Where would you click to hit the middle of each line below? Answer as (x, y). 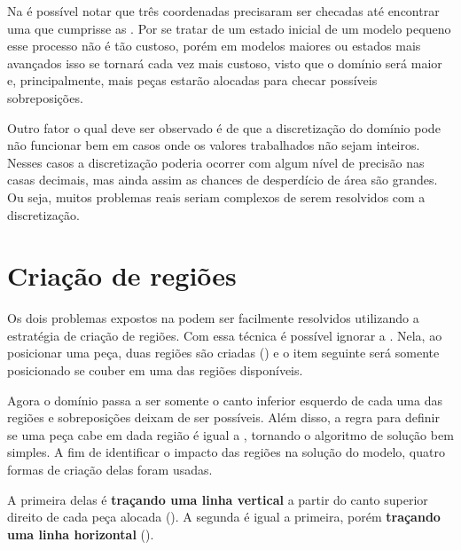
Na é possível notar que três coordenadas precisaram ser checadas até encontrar (223, 11)
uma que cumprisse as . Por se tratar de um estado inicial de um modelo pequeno (229, 28)
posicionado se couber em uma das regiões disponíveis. (155, 370)
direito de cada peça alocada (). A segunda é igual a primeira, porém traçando (224, 517)
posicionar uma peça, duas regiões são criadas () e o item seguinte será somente (223, 353)
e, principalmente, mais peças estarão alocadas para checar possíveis (192, 80)
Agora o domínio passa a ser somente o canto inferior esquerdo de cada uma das (225, 400)
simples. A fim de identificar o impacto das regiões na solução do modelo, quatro (226, 452)
